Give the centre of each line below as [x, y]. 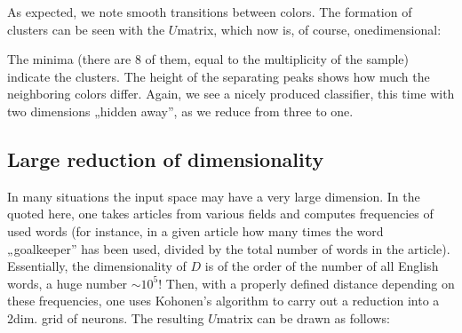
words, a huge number [68, 283]
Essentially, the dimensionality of [97, 266]
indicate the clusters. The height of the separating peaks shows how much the [219, 76]
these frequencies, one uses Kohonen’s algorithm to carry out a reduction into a [223, 301]
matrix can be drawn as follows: [303, 317]
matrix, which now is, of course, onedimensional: [309, 29]
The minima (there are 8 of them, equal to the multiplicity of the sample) [208, 59]
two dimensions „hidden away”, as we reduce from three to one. [180, 111]
